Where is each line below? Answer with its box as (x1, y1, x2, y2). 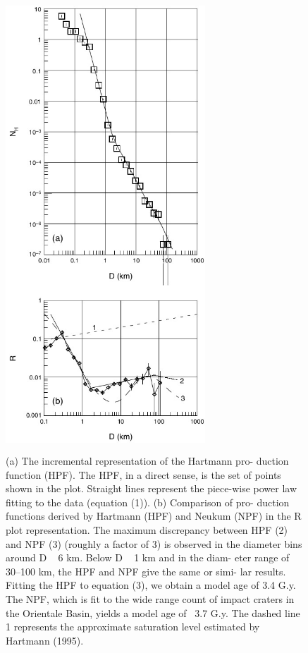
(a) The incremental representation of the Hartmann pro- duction (6, 453, 289, 468)
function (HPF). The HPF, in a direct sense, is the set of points (6, 467, 281, 482)
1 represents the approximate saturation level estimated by (6, 619, 260, 634)
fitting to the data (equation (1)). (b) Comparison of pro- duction (6, 494, 290, 509)
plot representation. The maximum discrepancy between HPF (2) (6, 523, 288, 537)
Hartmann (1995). (6, 633, 84, 647)
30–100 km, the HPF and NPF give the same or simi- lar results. (6, 563, 286, 578)
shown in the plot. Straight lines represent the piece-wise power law (6, 481, 297, 496)
